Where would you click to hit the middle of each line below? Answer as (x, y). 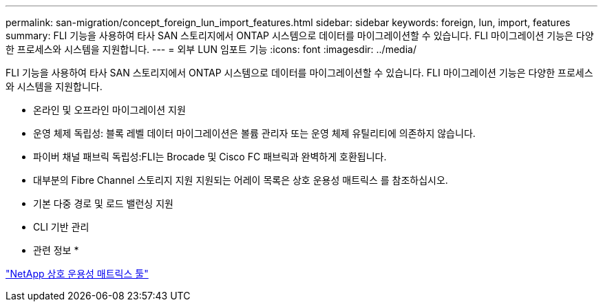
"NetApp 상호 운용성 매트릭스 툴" (77, 274)
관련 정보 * (56, 250)
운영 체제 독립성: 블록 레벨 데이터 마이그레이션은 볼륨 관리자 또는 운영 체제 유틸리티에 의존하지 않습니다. (254, 133)
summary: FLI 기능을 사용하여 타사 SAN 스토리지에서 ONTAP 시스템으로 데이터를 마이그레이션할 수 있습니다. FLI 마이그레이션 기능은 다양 (300, 35)
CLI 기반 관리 (61, 227)
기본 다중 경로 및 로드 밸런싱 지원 (103, 203)
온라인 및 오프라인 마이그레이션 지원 (109, 110)
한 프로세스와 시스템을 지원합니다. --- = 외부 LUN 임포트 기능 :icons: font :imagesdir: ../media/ (211, 49)
